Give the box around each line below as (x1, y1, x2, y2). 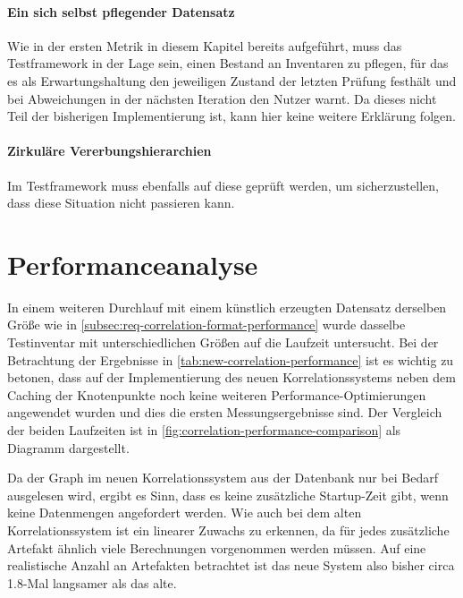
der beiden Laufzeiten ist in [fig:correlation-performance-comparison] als (7, 421, 401, 440)
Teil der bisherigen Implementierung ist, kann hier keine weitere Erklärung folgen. (7, 107, 456, 125)
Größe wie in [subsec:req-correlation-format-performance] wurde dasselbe (7, 315, 406, 334)
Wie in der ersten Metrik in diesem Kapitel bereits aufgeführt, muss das (7, 36, 402, 55)
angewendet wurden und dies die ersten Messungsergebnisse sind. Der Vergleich (7, 403, 442, 422)
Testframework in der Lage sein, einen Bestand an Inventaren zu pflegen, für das (7, 54, 449, 73)
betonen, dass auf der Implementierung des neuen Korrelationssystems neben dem (7, 368, 456, 387)
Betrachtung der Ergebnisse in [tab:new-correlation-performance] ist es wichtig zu (7, 350, 454, 369)
